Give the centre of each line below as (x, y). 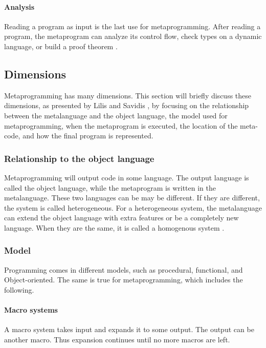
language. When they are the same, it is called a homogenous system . (114, 227)
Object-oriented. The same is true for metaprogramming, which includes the (124, 280)
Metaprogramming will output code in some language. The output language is (127, 177)
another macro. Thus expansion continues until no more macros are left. (117, 339)
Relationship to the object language (79, 158)
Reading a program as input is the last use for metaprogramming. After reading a (132, 26)
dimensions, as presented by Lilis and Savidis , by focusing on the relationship (127, 105)
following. (19, 289)
